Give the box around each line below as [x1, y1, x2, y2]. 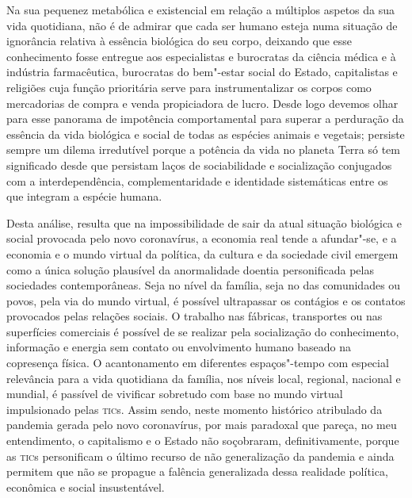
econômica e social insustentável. [6, 478, 165, 495]
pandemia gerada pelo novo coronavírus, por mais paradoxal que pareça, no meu [6, 416, 397, 433]
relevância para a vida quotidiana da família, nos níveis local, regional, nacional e [6, 370, 401, 386]
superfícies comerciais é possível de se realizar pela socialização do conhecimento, [6, 323, 399, 339]
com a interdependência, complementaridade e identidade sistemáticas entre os [6, 172, 388, 189]
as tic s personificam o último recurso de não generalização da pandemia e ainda [6, 447, 395, 464]
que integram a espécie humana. [6, 188, 162, 205]
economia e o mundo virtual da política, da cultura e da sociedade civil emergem [6, 245, 399, 262]
